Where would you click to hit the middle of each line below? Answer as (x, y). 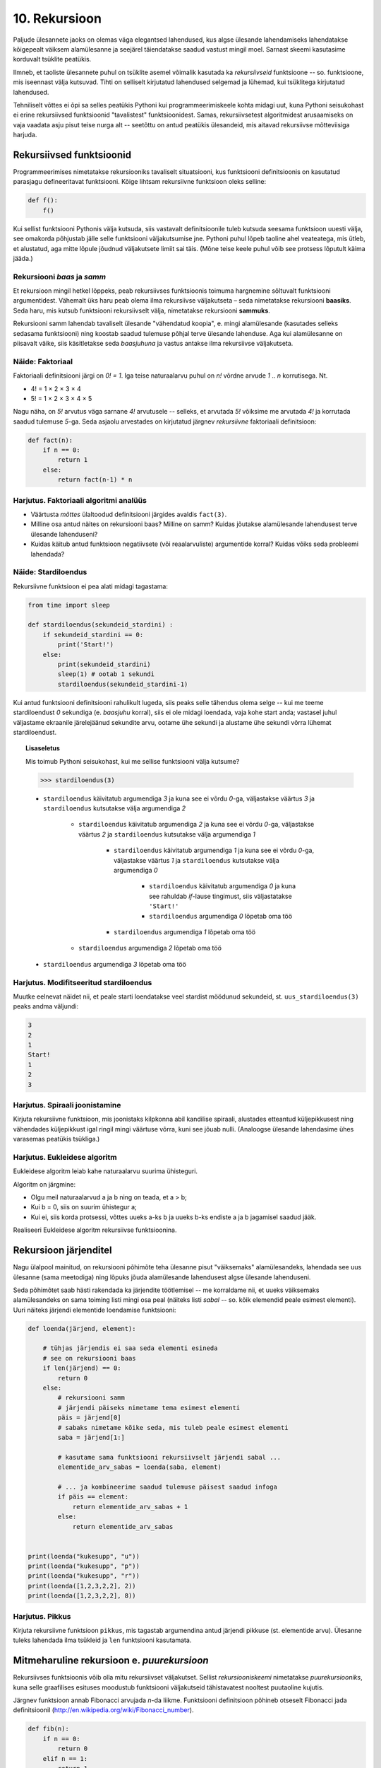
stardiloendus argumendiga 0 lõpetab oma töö (221, 916)
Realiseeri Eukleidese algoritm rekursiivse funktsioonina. (95, 1230)
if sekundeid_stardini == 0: (93, 634)
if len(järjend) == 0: (82, 1368)
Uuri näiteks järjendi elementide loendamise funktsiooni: (95, 1310)
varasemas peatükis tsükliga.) (56, 1139)
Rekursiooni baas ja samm (59, 277)
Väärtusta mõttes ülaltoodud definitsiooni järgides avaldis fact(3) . (129, 514)
